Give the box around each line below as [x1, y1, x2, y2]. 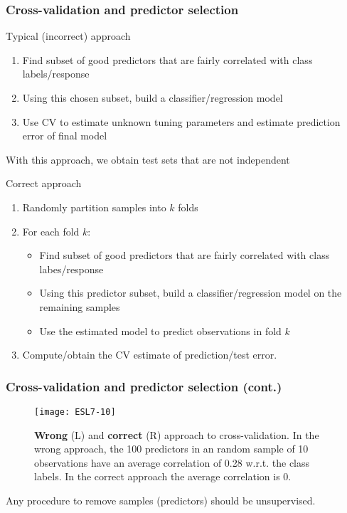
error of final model [22, 128, 107, 143]
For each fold [22, 223, 80, 238]
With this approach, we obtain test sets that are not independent [6, 152, 290, 166]
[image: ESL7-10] [34, 406, 116, 417]
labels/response [22, 66, 90, 81]
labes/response [39, 261, 104, 276]
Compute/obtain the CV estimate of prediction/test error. [22, 347, 277, 362]
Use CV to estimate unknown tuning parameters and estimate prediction [22, 114, 341, 129]
